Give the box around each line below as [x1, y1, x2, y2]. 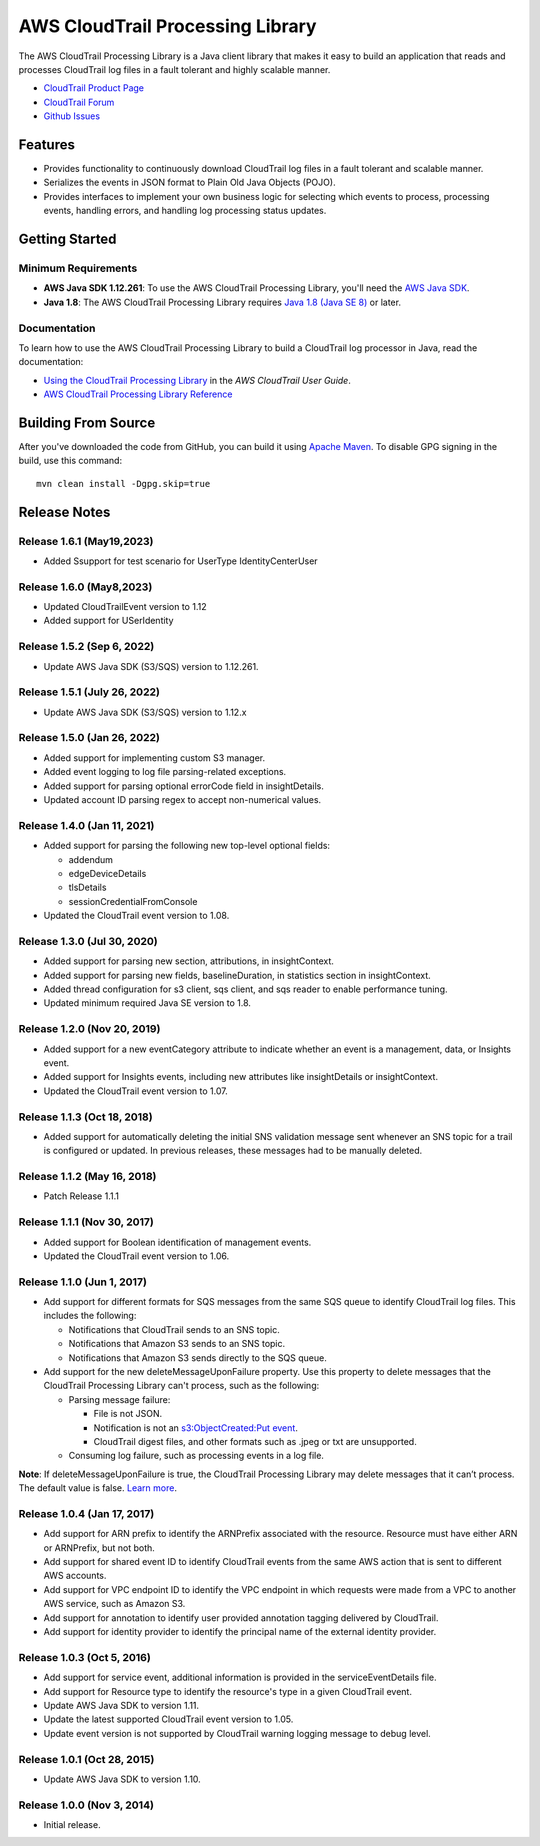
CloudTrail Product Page [43, 82, 145, 94]
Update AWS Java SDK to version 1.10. [43, 1773, 202, 1785]
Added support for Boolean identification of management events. [43, 1236, 312, 1248]
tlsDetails [68, 881, 107, 894]
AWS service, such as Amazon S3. [43, 1598, 186, 1610]
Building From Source [18, 414, 156, 431]
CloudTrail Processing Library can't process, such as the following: [43, 1380, 320, 1392]
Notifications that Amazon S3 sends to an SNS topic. [68, 1338, 286, 1350]
